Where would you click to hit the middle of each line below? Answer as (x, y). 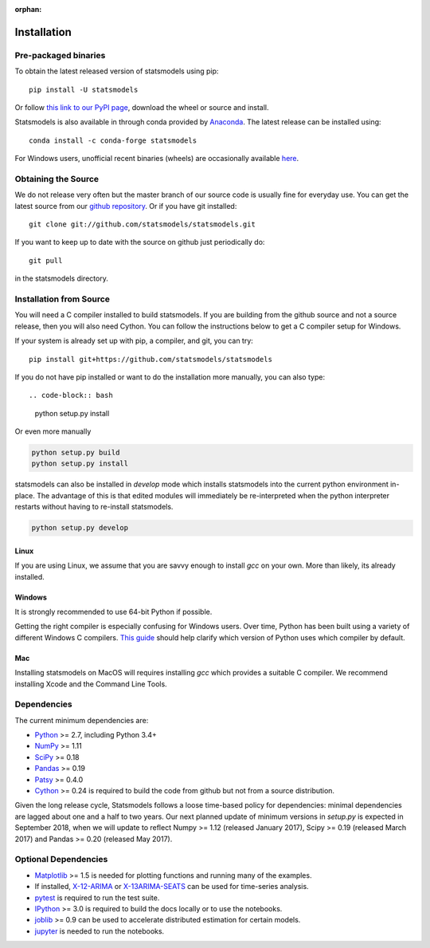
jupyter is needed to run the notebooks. (100, 931)
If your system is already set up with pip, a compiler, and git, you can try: (134, 341)
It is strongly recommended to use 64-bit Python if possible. (113, 612)
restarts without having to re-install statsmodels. (94, 507)
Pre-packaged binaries (60, 55)
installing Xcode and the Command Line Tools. (91, 684)
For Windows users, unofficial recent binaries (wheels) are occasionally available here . (157, 159)
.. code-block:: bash (71, 395)
